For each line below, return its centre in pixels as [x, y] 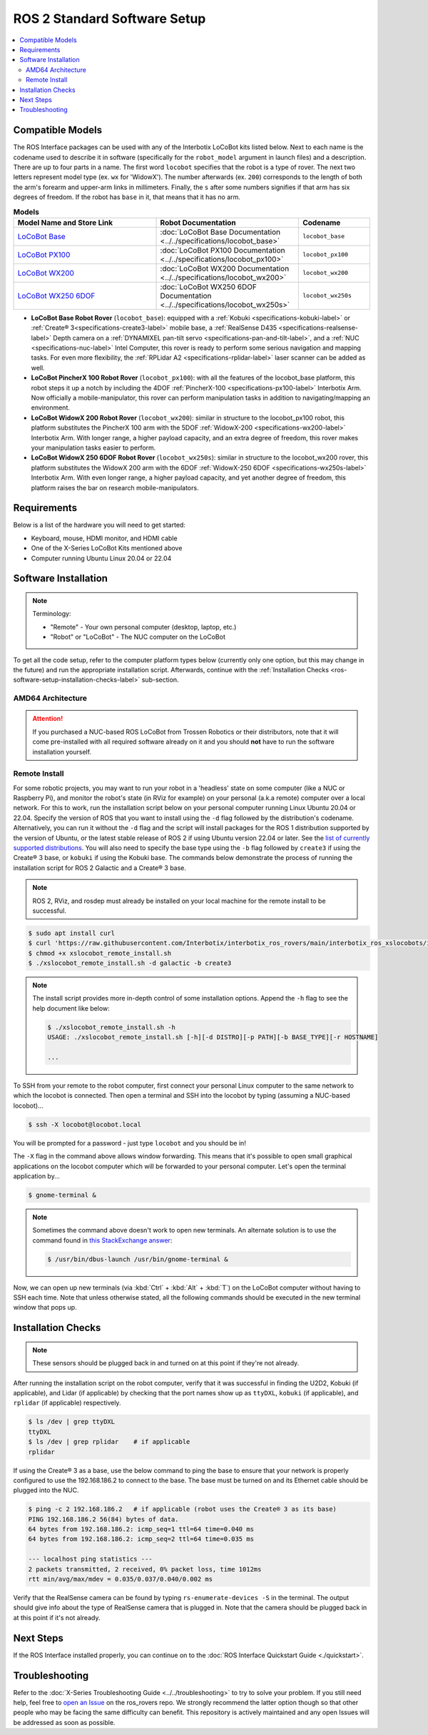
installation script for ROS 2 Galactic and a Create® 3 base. [100, 868]
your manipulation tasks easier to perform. [93, 447]
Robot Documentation [198, 223]
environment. [51, 408]
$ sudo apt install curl [72, 933]
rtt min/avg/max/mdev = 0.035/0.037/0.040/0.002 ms [121, 1579]
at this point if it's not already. [57, 1617]
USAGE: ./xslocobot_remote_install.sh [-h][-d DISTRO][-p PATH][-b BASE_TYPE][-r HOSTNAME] [213, 1037]
